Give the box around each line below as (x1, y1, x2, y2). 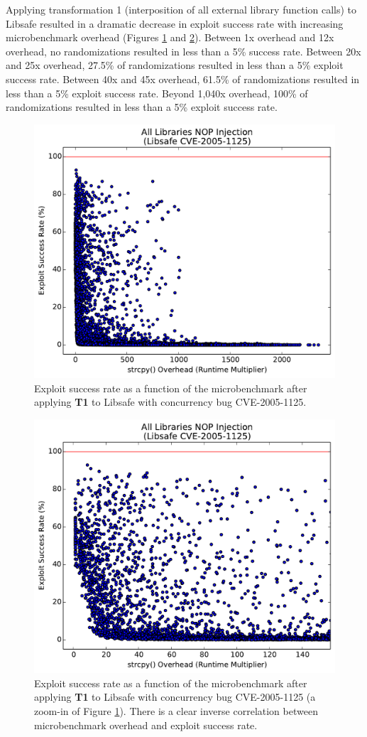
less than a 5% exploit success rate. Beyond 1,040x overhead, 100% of (6, 85, 308, 100)
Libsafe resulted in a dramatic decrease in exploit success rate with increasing (6, 16, 344, 31)
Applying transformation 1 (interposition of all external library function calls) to (6, 2, 357, 16)
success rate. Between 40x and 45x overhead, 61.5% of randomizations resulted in (6, 71, 360, 86)
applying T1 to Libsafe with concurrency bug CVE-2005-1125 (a (34, 689, 316, 704)
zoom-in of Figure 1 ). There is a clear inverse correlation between (34, 703, 318, 718)
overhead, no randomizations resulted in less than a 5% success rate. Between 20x (6, 43, 361, 58)
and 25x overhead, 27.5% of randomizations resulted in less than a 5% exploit (6, 58, 344, 72)
